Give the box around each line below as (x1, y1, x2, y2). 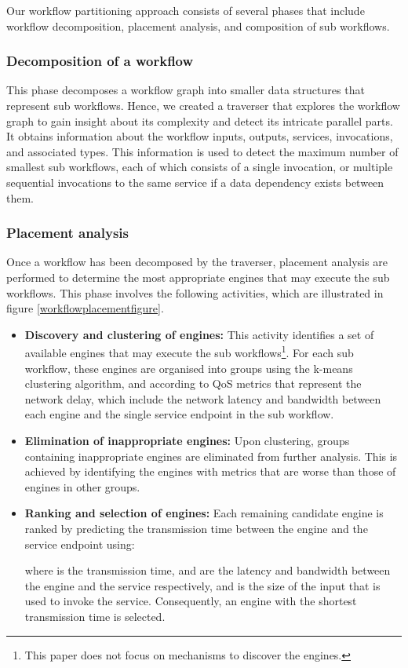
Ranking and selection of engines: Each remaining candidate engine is (24, 505, 384, 521)
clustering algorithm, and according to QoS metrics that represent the (24, 375, 362, 392)
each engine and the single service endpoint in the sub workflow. (24, 406, 334, 422)
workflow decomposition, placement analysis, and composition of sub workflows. (6, 17, 390, 34)
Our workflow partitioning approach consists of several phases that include (6, 2, 365, 18)
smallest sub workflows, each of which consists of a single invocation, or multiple (6, 159, 393, 175)
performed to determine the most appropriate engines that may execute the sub (6, 268, 390, 285)
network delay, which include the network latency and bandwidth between (24, 390, 381, 407)
